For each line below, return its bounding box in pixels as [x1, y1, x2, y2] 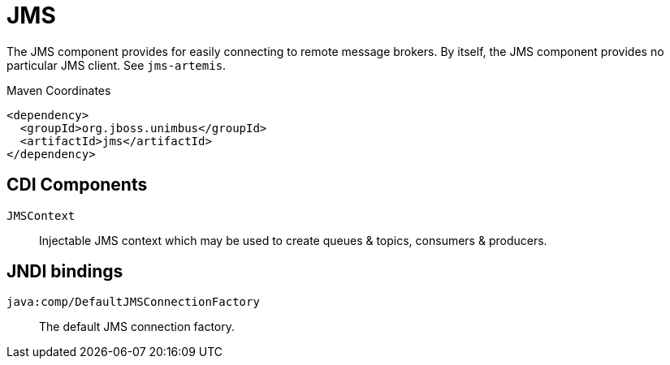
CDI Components [6, 174, 148, 195]
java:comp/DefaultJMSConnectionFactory [6, 295, 260, 309]
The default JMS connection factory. [39, 320, 236, 334]
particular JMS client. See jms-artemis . [6, 58, 227, 72]
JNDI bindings [6, 261, 123, 282]
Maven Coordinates [6, 83, 111, 97]
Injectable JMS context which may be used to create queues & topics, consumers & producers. [39, 233, 547, 247]
